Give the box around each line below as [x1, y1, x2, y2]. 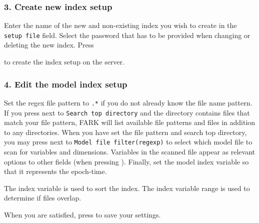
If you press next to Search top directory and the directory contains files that [4, 107, 250, 117]
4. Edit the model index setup [4, 77, 127, 90]
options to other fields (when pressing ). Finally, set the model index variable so [4, 156, 249, 166]
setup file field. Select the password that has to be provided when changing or [4, 29, 250, 40]
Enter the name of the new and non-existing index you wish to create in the [4, 20, 237, 30]
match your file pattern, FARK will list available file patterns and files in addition [4, 117, 255, 127]
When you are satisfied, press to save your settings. [4, 209, 161, 219]
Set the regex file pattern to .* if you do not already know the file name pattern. [4, 97, 252, 107]
